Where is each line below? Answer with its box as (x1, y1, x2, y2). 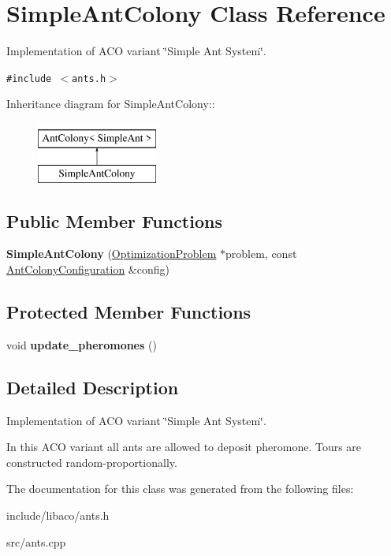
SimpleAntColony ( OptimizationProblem (6, 245, 217, 262)
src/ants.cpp (6, 533, 66, 550)
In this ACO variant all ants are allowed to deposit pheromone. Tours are (6, 438, 362, 455)
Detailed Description (6, 375, 179, 399)
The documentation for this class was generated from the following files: (6, 480, 354, 497)
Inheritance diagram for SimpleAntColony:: (6, 95, 215, 112)
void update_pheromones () (6, 336, 157, 353)
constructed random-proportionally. (6, 453, 177, 470)
